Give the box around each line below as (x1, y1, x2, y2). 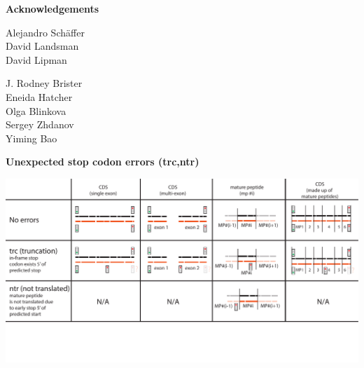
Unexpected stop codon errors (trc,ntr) (6, 154, 199, 169)
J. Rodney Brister (6, 76, 83, 90)
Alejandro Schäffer (6, 25, 85, 39)
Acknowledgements (6, 1, 99, 15)
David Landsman (6, 39, 79, 53)
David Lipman (6, 52, 67, 67)
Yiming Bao (6, 130, 57, 145)
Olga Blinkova (6, 103, 66, 118)
